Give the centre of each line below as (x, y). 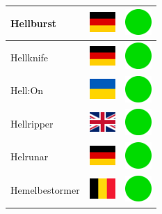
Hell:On (27, 90)
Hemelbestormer (45, 190)
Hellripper (32, 123)
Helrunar (30, 156)
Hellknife (30, 57)
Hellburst (34, 23)
